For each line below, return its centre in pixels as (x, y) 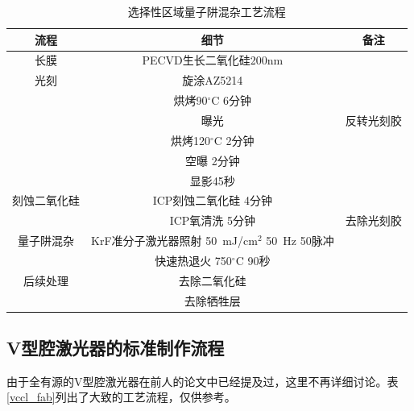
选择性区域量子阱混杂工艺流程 (207, 11)
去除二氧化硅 (212, 280)
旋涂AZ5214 (213, 80)
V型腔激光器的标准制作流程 (116, 348)
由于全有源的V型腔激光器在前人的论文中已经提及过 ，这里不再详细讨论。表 (203, 381)
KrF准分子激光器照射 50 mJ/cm (174, 241)
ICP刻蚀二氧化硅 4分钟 (212, 200)
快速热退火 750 (193, 260)
